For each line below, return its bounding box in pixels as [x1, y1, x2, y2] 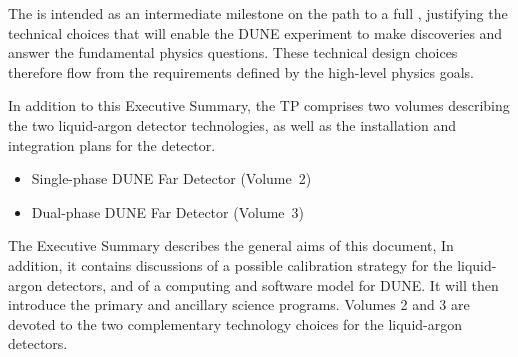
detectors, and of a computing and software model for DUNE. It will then [46, 274, 499, 295]
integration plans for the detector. [8, 134, 216, 155]
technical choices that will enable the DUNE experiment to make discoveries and [8, 22, 503, 43]
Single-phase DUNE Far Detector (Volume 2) [31, 168, 312, 189]
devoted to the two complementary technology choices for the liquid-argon [8, 313, 463, 334]
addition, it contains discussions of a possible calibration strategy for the [8, 254, 453, 275]
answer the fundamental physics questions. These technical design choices [8, 42, 458, 63]
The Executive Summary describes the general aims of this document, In [8, 235, 454, 256]
